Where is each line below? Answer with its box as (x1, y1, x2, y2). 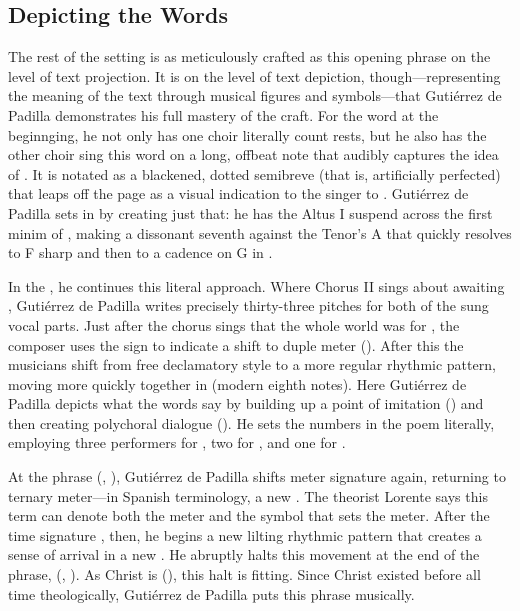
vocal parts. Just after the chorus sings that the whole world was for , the (8, 314, 460, 335)
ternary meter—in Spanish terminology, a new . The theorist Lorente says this (8, 485, 488, 506)
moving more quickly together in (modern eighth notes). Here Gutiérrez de (8, 373, 467, 394)
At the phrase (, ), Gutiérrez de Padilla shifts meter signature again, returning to (8, 466, 506, 487)
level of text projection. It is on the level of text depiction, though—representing (8, 65, 501, 86)
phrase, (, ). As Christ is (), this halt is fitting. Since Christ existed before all (8, 564, 481, 585)
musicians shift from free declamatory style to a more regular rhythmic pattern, (8, 354, 496, 375)
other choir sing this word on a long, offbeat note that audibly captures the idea (8, 144, 499, 165)
